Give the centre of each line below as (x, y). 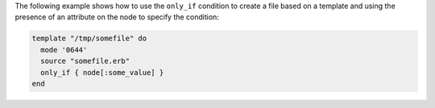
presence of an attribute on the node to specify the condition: (117, 17)
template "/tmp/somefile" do (89, 39)
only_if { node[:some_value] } (102, 72)
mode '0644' (64, 50)
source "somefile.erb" (85, 61)
